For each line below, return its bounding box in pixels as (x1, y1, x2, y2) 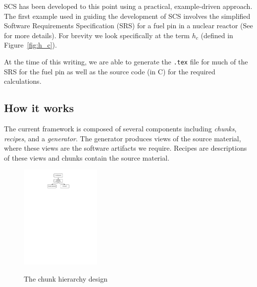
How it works (4, 100, 74, 115)
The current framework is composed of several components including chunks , (4, 123, 237, 134)
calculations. (4, 76, 42, 86)
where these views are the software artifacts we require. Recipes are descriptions (4, 143, 247, 153)
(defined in (201, 30, 233, 40)
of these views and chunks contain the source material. (4, 152, 170, 163)
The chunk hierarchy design (24, 274, 107, 284)
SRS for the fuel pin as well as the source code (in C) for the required (4, 66, 215, 76)
